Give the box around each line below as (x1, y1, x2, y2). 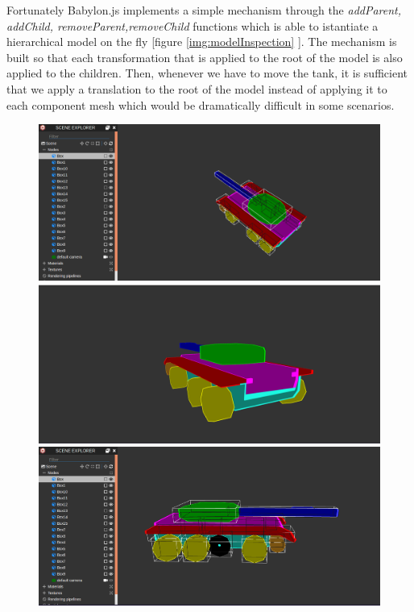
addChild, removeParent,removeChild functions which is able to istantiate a (6, 17, 379, 34)
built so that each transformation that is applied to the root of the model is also (6, 48, 403, 65)
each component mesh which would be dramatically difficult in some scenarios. (6, 96, 395, 113)
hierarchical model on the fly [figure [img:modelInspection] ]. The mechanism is (6, 33, 397, 50)
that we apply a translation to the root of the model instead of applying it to (6, 80, 387, 97)
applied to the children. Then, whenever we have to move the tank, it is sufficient (6, 65, 408, 81)
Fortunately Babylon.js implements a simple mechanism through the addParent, (6, 2, 402, 18)
